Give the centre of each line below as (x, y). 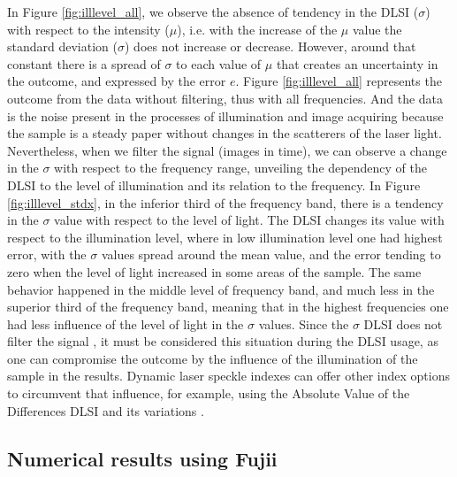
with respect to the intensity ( (88, 29)
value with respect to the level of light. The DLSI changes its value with (249, 220)
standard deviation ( (62, 46)
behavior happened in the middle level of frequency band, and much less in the (221, 289)
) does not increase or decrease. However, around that (270, 46)
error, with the (47, 254)
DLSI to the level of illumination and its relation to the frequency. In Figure (214, 185)
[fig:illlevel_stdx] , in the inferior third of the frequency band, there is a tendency (225, 202)
